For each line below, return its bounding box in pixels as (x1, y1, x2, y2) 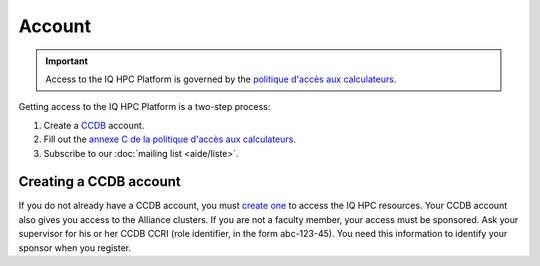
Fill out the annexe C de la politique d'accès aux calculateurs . (43, 133, 297, 145)
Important (45, 55, 89, 67)
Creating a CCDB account (18, 173, 182, 190)
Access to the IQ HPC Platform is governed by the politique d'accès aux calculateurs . (45, 73, 397, 85)
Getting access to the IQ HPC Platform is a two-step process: (18, 101, 271, 113)
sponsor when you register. (18, 241, 132, 254)
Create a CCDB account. (43, 119, 145, 131)
